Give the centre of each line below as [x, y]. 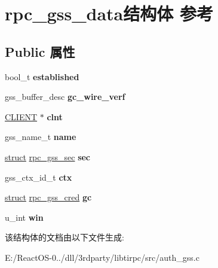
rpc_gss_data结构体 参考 [109, 13]
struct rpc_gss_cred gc [48, 197]
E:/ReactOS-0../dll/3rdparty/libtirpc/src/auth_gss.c [102, 257]
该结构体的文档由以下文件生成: [65, 237]
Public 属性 [40, 51]
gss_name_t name [41, 137]
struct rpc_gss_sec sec [48, 156]
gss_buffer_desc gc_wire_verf [65, 97]
